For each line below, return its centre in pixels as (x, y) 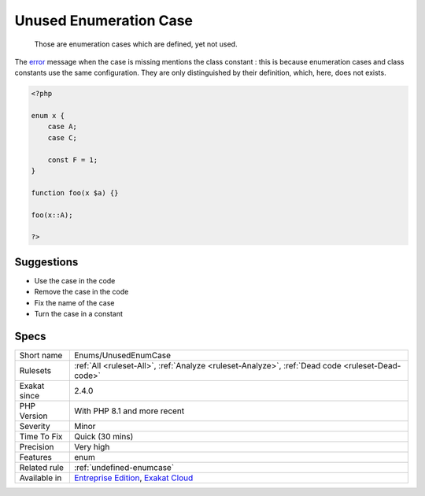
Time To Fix (41, 436)
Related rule (42, 467)
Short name (41, 355)
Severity (35, 426)
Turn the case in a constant (79, 314)
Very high (92, 446)
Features (36, 457)
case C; (63, 137)
